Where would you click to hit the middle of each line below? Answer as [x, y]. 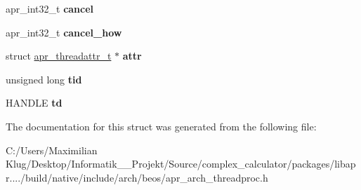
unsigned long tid [44, 79]
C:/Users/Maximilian [52, 150]
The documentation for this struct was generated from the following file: [161, 126]
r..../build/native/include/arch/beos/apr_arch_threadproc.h [137, 177]
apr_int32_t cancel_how [64, 32]
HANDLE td [34, 103]
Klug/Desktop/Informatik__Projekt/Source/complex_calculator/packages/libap [181, 164]
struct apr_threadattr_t [59, 56]
